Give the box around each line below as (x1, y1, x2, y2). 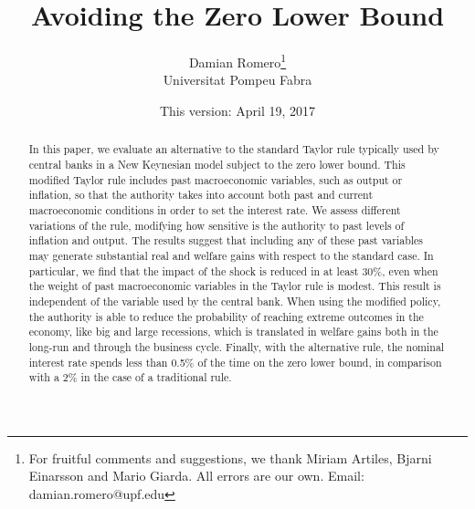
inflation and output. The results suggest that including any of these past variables (28, 233, 424, 248)
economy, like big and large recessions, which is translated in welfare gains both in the (28, 324, 438, 339)
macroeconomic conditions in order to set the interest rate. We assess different (28, 202, 401, 217)
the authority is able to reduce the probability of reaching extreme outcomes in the (28, 308, 424, 324)
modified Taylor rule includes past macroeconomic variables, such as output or (28, 171, 403, 187)
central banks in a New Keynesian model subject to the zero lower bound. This (28, 157, 406, 172)
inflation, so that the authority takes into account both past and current (28, 187, 374, 203)
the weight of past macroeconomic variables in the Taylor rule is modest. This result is (28, 278, 441, 294)
